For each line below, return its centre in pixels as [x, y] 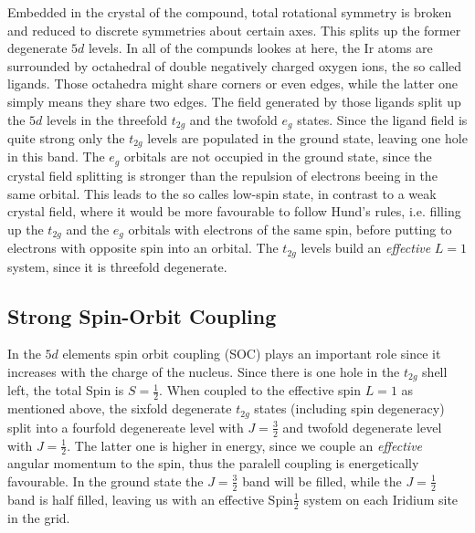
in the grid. [39, 517]
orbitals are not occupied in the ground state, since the [278, 157]
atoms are [405, 48]
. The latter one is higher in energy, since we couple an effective [245, 445]
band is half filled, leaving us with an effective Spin [150, 499]
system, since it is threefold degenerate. [117, 266]
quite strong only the [66, 138]
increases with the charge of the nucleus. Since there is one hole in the [204, 371]
